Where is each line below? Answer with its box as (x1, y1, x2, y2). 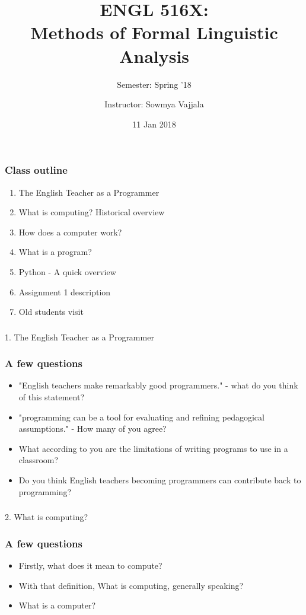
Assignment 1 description (18, 285, 111, 298)
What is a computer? (18, 599, 96, 611)
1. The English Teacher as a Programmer (5, 330, 154, 343)
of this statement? (18, 391, 84, 403)
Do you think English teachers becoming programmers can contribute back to (18, 474, 301, 486)
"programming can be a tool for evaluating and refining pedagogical (18, 410, 264, 423)
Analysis (119, 43, 190, 68)
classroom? (18, 454, 59, 466)
